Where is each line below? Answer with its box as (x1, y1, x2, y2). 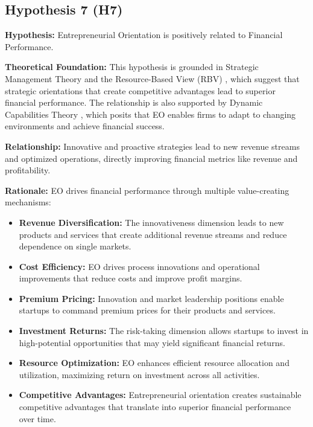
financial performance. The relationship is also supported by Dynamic (5, 96, 263, 109)
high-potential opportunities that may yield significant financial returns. (19, 336, 285, 348)
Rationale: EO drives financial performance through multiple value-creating (5, 184, 289, 196)
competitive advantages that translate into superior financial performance (19, 400, 291, 413)
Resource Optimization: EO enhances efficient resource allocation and (19, 356, 289, 369)
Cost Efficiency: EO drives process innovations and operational (19, 260, 260, 272)
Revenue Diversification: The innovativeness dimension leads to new (19, 216, 284, 228)
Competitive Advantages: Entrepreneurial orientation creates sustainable (19, 388, 302, 401)
